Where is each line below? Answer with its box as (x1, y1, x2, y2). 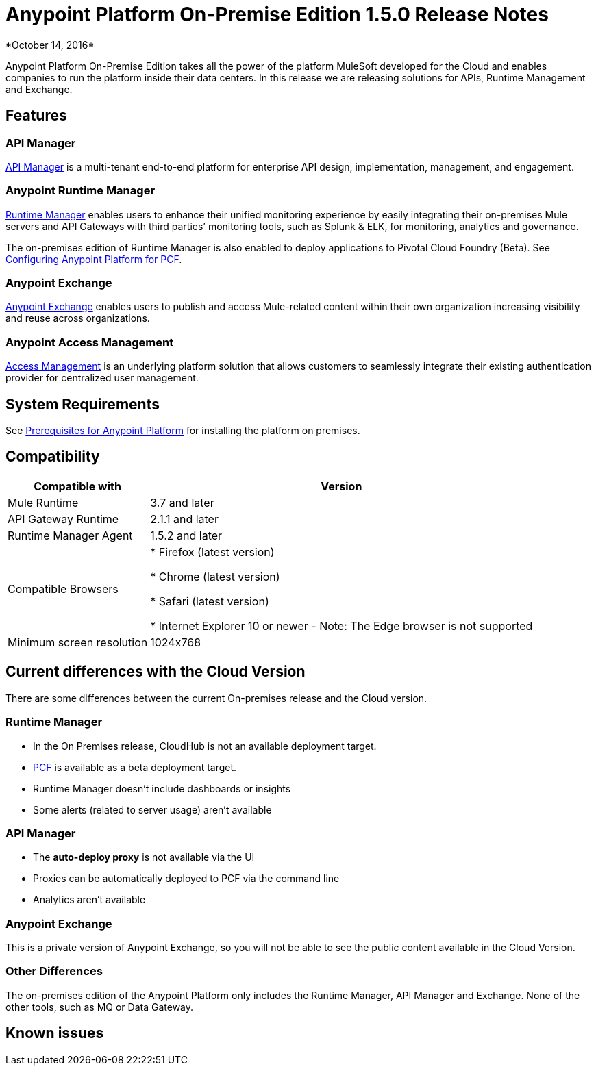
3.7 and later (150, 495, 214, 509)
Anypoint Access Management (5, 335, 174, 349)
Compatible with (34, 479, 121, 493)
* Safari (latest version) (150, 594, 269, 608)
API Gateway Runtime (8, 512, 119, 526)
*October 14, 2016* (5, 38, 95, 51)
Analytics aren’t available (33, 894, 146, 906)
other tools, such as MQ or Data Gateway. (5, 1000, 194, 1013)
